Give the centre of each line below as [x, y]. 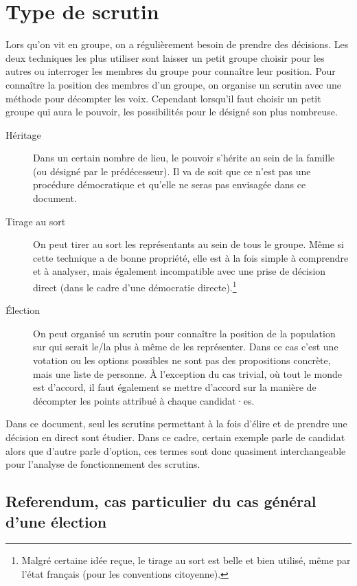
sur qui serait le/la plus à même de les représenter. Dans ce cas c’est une [186, 347]
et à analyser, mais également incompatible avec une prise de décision [180, 271]
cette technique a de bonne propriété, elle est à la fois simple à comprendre [191, 257]
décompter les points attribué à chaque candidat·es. [144, 400]
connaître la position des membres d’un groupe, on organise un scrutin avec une [174, 84]
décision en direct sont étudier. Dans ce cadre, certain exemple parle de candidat [175, 437]
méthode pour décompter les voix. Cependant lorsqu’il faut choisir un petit [163, 98]
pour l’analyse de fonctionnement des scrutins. [103, 464]
